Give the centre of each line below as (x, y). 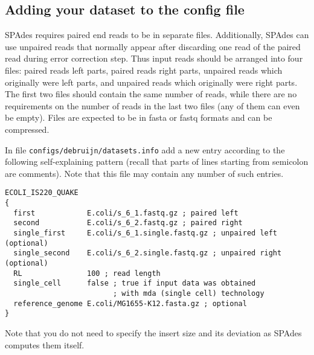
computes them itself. (45, 344)
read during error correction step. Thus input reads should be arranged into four (154, 58)
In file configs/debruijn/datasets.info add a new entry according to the (145, 149)
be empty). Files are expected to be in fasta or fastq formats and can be (139, 117)
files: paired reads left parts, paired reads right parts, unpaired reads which (144, 70)
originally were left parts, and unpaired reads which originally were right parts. (151, 82)
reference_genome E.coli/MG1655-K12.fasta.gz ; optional (130, 303)
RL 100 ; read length (87, 273)
